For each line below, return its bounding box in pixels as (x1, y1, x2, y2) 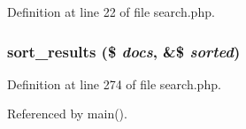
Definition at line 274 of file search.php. (7, 74, 221, 93)
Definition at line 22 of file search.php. (7, 3, 215, 20)
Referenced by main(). (7, 104, 127, 123)
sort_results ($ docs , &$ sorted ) (7, 40, 241, 62)
